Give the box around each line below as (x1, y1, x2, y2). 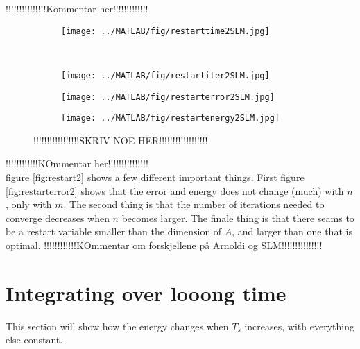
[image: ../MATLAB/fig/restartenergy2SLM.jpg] (61, 113, 280, 124)
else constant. (6, 332, 63, 347)
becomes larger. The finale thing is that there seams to (121, 210, 354, 225)
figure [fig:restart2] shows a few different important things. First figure (6, 170, 305, 184)
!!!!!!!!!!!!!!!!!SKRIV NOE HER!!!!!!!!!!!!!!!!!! (33, 133, 208, 147)
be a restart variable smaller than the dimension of (6, 224, 222, 239)
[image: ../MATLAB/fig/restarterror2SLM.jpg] (61, 92, 275, 102)
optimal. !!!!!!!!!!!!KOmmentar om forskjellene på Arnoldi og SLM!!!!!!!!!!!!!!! (6, 237, 323, 252)
